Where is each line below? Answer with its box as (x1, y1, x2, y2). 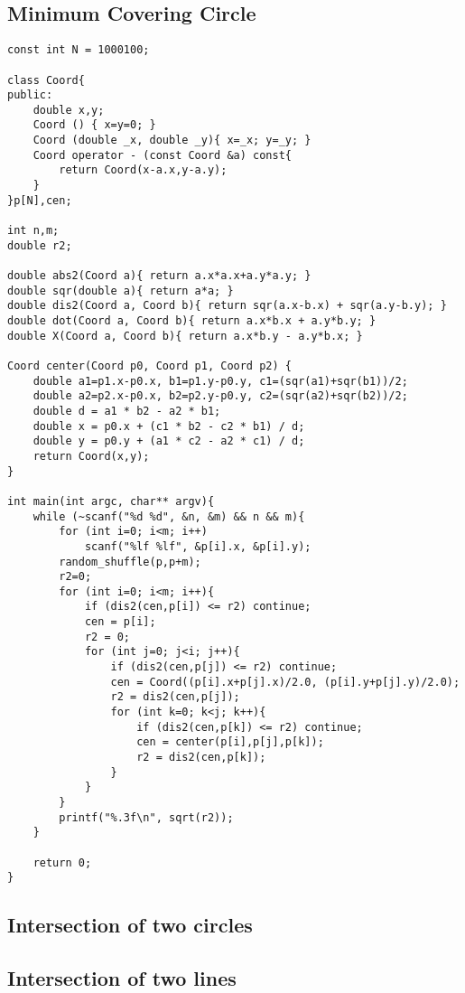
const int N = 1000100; (7, 43, 150, 57)
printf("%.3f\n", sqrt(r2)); (59, 810, 234, 824)
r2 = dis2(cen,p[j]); (110, 690, 240, 704)
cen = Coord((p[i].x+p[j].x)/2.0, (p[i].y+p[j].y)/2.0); (110, 675, 460, 689)
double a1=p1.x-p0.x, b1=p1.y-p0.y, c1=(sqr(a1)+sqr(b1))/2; (33, 374, 408, 388)
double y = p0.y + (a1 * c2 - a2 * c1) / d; (33, 435, 305, 448)
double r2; (7, 239, 72, 252)
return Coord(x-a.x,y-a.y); (59, 164, 228, 177)
